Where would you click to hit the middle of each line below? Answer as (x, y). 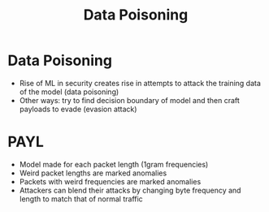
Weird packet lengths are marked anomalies (93, 173)
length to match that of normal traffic (81, 199)
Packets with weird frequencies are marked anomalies (110, 181)
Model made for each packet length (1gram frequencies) (114, 164)
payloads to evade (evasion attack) (78, 109)
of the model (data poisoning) (69, 92)
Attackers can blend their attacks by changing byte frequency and (130, 190)
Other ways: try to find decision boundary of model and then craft (130, 100)
